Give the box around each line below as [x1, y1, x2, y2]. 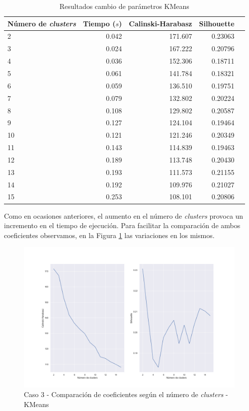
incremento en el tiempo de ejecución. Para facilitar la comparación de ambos [4, 220, 241, 231]
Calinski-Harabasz [129, 18, 192, 28]
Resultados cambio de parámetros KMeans [59, 1, 189, 11]
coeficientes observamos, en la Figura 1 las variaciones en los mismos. [4, 230, 215, 240]
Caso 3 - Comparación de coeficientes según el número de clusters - [24, 389, 228, 400]
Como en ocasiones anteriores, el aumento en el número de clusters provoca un [4, 210, 244, 221]
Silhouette [199, 18, 235, 28]
